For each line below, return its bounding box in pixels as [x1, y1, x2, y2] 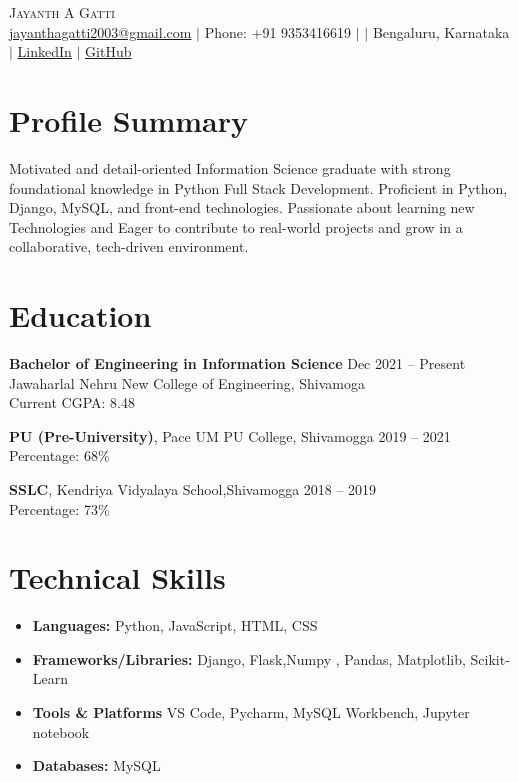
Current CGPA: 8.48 [9, 392, 135, 413]
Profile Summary [9, 99, 249, 140]
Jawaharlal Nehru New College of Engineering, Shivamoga [9, 372, 365, 393]
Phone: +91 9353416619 [204, 21, 352, 42]
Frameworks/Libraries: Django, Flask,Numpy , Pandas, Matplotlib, [32, 648, 466, 669]
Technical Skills [9, 557, 226, 598]
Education [9, 295, 152, 336]
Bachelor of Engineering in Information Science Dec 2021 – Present [9, 353, 466, 373]
